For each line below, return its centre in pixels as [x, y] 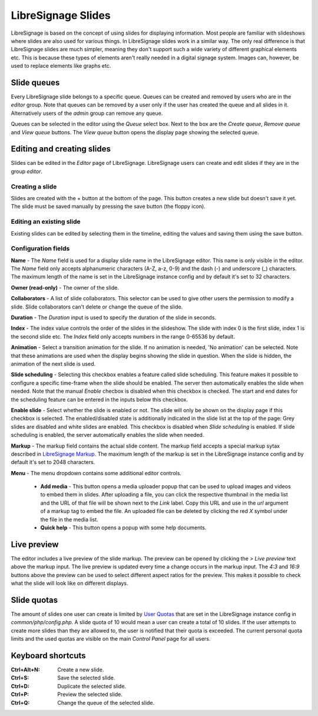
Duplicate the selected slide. [92, 686]
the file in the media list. [69, 519]
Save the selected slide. [86, 678]
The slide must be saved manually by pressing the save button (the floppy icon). [108, 207]
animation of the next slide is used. [53, 364]
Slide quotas [34, 600]
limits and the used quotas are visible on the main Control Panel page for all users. [111, 639]
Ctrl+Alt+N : [26, 670]
